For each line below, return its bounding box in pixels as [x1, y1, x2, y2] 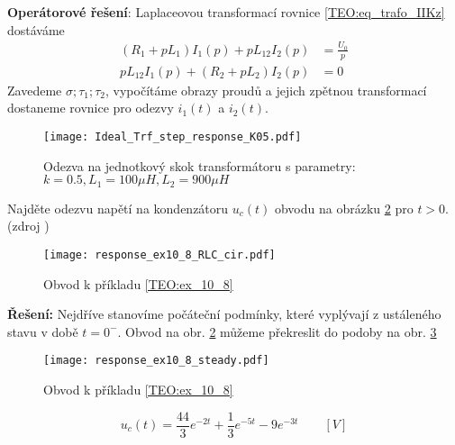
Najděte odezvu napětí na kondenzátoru [7, 198, 229, 217]
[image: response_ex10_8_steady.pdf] [43, 354, 269, 368]
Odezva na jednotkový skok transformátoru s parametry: [43, 156, 356, 175]
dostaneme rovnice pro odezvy [7, 98, 174, 117]
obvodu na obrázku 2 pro [274, 198, 414, 217]
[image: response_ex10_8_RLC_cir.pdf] [43, 248, 276, 261]
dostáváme [7, 20, 65, 39]
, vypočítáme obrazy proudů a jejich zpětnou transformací [105, 80, 427, 99]
